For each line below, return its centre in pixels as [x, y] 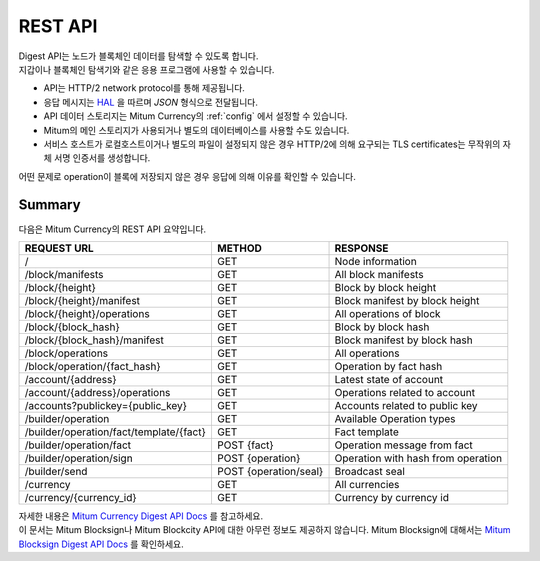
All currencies [367, 484]
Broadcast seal [369, 471]
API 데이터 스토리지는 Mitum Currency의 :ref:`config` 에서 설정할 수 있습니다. [196, 116]
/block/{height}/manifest [82, 300]
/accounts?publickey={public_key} [106, 405]
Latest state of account [389, 379]
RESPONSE [361, 248]
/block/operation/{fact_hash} [92, 366]
